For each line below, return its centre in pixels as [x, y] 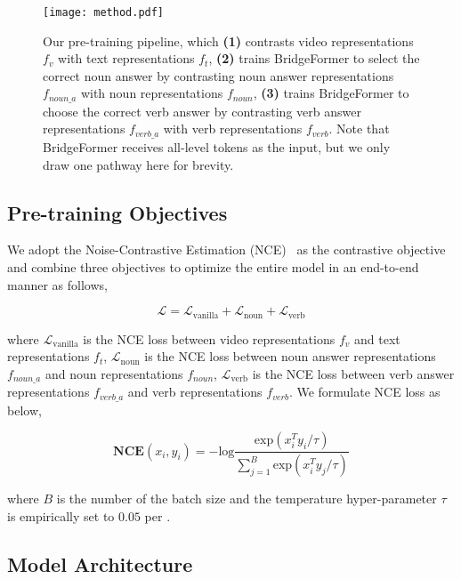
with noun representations [152, 93]
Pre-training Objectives [117, 212]
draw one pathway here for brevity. [138, 164]
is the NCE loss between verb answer [353, 373]
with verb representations [233, 129]
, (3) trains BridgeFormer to [331, 93]
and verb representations [195, 392]
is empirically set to [61, 515]
